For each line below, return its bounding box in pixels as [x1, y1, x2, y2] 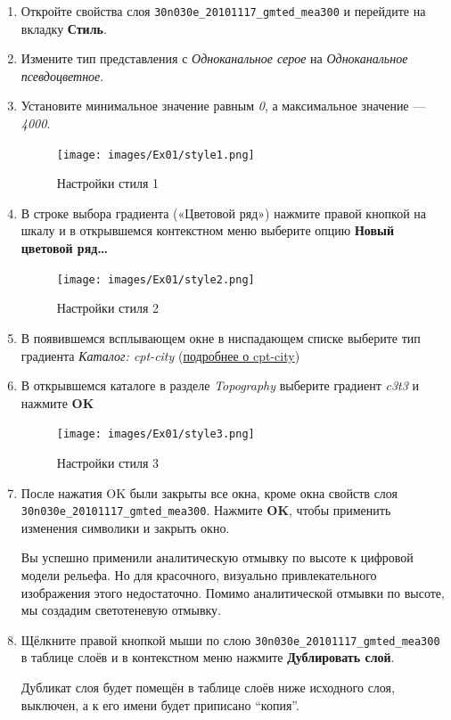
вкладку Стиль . [20, 19, 107, 37]
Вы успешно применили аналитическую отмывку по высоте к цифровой [20, 548, 414, 567]
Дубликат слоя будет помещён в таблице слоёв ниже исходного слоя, [20, 678, 395, 696]
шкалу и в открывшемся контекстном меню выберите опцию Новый [20, 221, 394, 240]
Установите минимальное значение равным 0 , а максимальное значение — [20, 96, 426, 115]
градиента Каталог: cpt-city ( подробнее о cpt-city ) [20, 346, 300, 364]
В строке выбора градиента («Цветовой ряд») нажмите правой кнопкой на [20, 203, 427, 222]
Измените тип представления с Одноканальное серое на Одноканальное [20, 49, 408, 68]
